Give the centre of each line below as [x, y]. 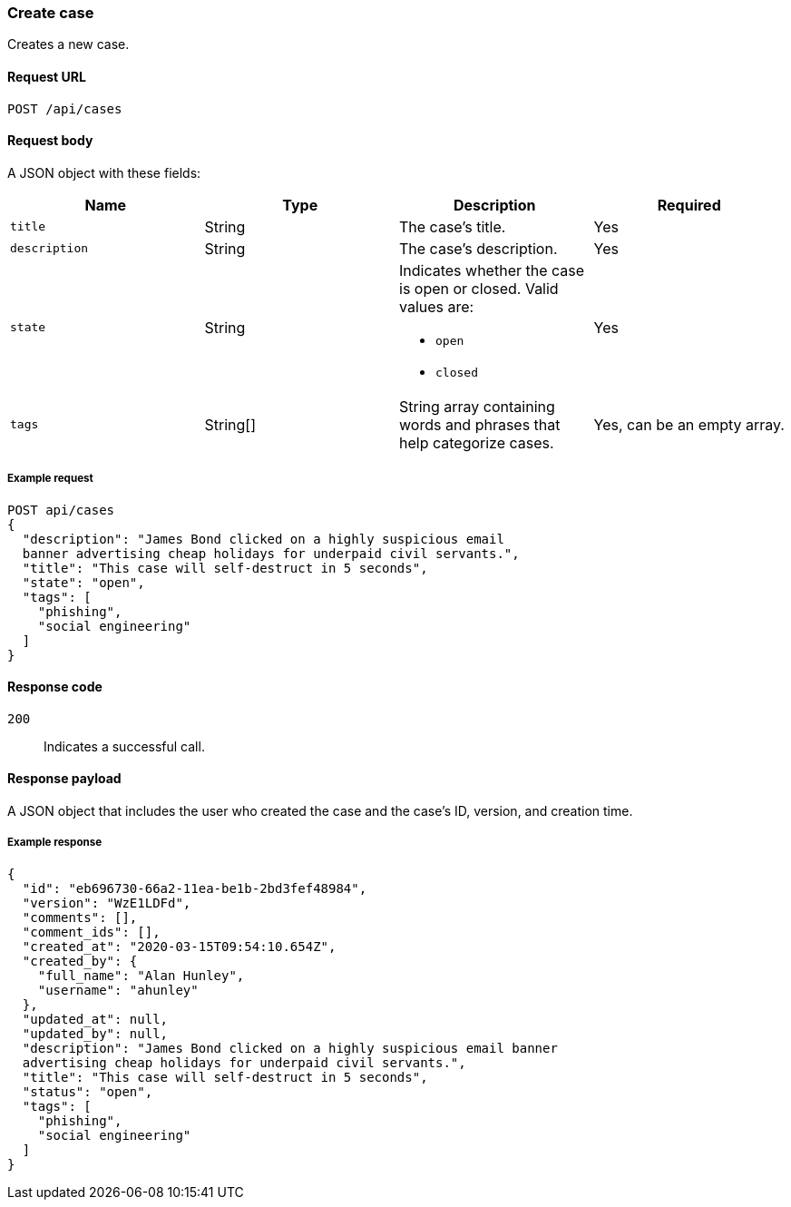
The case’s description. [479, 248]
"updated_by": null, [95, 1033]
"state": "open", [83, 582]
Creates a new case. [68, 44]
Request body [50, 141]
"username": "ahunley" [118, 990]
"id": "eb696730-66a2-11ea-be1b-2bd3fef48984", [195, 888]
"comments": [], [80, 917]
